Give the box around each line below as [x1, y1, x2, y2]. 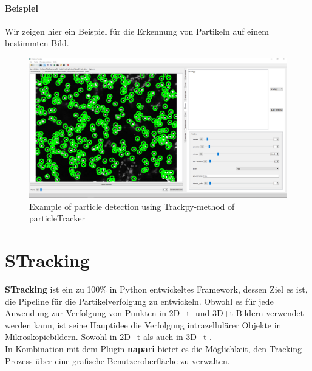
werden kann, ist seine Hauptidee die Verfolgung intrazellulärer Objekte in [5, 318, 282, 331]
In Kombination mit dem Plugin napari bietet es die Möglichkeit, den [5, 342, 267, 355]
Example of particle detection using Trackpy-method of [29, 199, 235, 212]
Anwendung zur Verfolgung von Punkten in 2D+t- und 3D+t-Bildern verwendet [5, 307, 304, 319]
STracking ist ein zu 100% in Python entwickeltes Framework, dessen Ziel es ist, [5, 283, 308, 296]
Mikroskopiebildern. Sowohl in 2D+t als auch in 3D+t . [5, 330, 212, 343]
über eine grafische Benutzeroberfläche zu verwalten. [35, 354, 230, 367]
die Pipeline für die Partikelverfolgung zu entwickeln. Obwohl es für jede [5, 294, 274, 307]
